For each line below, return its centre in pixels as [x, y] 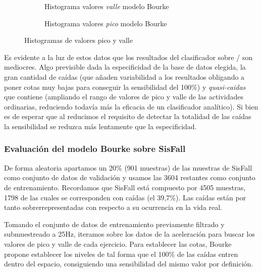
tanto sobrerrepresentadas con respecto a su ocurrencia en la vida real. [113, 207]
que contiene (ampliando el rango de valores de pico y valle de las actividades [124, 97]
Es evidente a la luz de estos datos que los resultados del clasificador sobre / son [128, 57]
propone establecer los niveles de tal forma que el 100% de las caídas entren [121, 254]
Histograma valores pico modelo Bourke [106, 23]
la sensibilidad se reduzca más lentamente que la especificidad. [100, 126]
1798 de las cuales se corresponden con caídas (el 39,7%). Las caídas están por [125, 197]
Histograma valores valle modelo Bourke [107, 6]
